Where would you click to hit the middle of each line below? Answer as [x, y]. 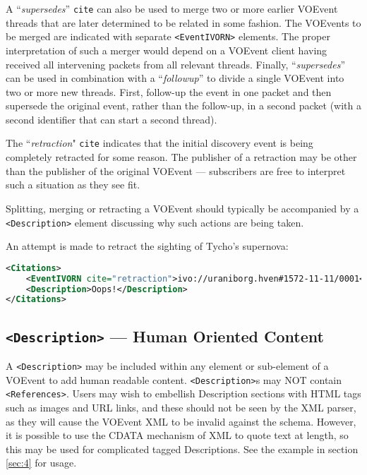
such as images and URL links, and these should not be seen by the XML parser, [181, 407]
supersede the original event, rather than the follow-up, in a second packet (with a [183, 106]
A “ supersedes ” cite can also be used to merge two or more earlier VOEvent [172, 8]
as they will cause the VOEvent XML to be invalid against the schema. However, [181, 421]
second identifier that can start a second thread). [112, 119]
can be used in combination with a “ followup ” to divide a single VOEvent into [175, 78]
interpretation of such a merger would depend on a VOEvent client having [167, 50]
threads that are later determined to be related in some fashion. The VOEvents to [183, 22]
